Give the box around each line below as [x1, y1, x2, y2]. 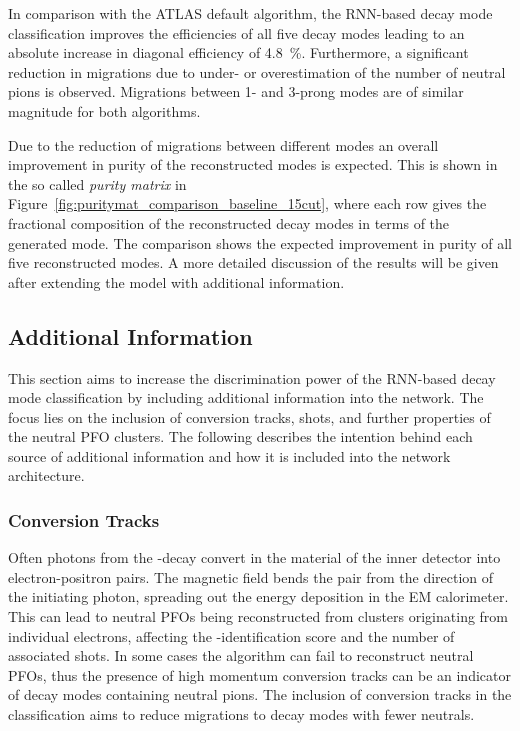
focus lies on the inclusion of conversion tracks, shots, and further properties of [8, 406, 491, 427]
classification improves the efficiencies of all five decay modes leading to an [8, 22, 465, 43]
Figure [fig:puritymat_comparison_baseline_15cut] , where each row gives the [8, 193, 487, 214]
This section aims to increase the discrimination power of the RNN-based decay [8, 367, 496, 388]
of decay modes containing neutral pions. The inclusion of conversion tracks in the [8, 684, 512, 705]
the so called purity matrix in [8, 173, 187, 194]
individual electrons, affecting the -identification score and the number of [8, 625, 455, 646]
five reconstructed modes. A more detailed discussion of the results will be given [8, 252, 499, 273]
